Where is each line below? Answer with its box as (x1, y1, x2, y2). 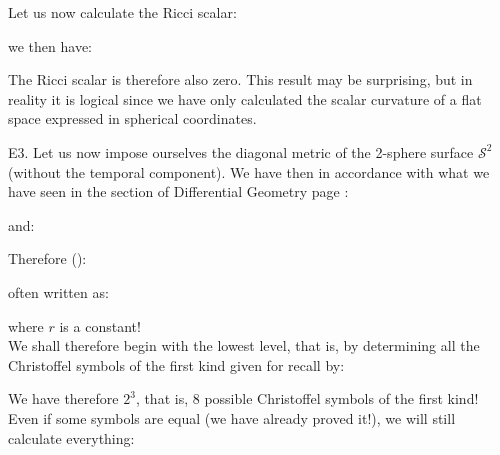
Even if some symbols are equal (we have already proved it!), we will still (8, 407, 456, 428)
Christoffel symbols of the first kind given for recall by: (8, 354, 345, 375)
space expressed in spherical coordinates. (8, 108, 257, 129)
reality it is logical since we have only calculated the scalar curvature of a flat (8, 88, 482, 109)
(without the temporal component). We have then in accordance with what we (8, 161, 490, 182)
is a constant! (59, 315, 141, 336)
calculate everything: (8, 427, 135, 448)
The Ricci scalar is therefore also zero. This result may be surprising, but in (8, 69, 473, 90)
